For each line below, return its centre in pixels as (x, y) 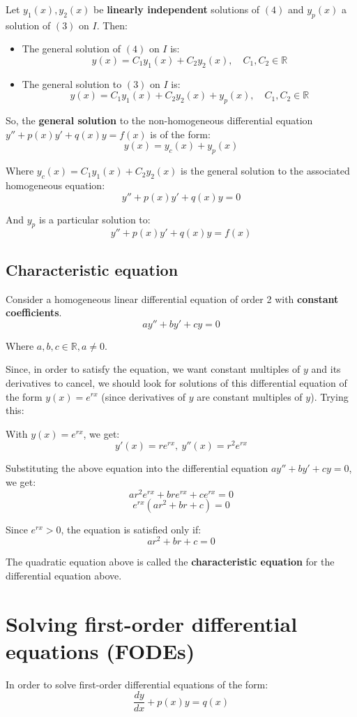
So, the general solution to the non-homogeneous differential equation (159, 120)
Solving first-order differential (152, 623)
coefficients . (34, 312)
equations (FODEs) (100, 650)
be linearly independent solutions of (177, 9)
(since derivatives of (143, 396)
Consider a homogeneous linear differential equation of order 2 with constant (172, 298)
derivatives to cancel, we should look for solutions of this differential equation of (176, 382)
